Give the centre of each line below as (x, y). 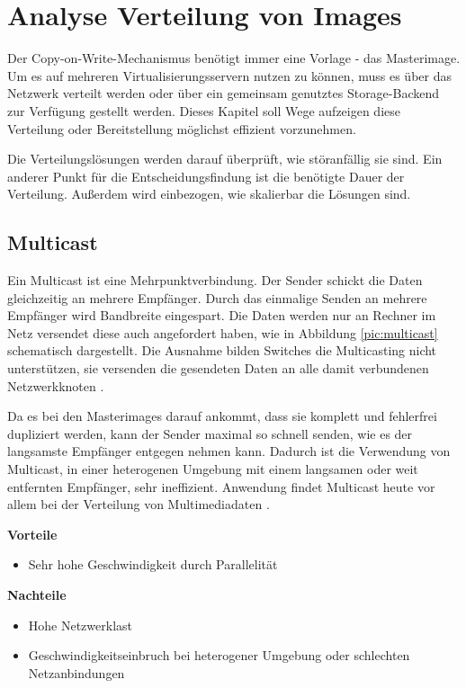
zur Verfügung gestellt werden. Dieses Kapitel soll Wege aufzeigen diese (204, 110)
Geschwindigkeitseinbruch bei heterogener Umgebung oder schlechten (219, 655)
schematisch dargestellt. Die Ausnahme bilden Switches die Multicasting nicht (222, 350)
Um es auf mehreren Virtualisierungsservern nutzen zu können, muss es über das (229, 75)
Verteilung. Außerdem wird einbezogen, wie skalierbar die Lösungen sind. (209, 194)
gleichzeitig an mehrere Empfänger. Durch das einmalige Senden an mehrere (217, 297)
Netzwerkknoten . (56, 385)
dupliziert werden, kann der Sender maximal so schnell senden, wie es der (210, 433)
